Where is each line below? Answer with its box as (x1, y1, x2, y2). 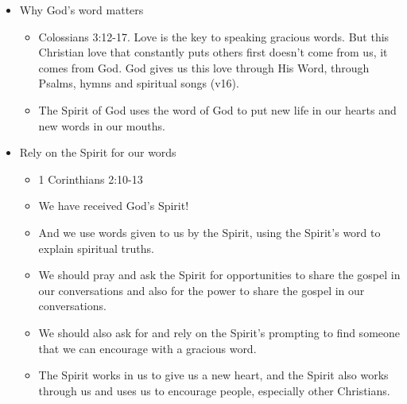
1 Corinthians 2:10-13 (38, 170, 143, 187)
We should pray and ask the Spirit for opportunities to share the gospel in (38, 266, 401, 283)
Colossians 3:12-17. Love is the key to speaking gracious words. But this (38, 28, 390, 45)
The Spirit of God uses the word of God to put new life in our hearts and (38, 101, 397, 118)
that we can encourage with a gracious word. (38, 340, 257, 356)
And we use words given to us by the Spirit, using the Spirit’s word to (38, 223, 381, 240)
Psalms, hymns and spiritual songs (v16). (38, 75, 239, 91)
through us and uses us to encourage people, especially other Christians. (38, 382, 390, 398)
